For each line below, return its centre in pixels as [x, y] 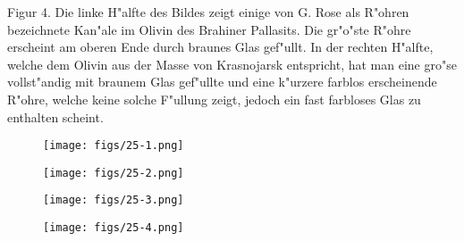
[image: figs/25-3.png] [114, 200]
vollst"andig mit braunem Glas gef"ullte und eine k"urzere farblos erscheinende [222, 82]
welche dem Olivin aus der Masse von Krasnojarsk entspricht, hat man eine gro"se [232, 64]
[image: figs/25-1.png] [114, 146]
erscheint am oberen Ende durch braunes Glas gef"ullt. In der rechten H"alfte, [220, 47]
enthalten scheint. [55, 116]
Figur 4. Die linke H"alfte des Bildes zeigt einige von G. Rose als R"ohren [208, 12]
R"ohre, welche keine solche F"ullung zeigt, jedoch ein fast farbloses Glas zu [214, 99]
